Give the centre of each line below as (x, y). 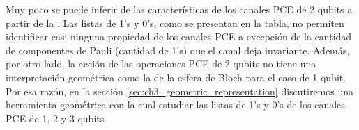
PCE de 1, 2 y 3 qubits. (56, 118)
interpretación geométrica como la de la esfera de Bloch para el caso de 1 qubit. (176, 77)
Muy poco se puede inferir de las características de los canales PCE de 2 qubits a (179, 9)
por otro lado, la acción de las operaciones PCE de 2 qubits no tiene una (161, 64)
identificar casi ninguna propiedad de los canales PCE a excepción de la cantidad (179, 36)
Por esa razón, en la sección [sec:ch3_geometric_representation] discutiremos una (180, 91)
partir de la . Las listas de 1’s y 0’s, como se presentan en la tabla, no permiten (175, 23)
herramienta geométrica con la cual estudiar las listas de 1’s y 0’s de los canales (175, 105)
